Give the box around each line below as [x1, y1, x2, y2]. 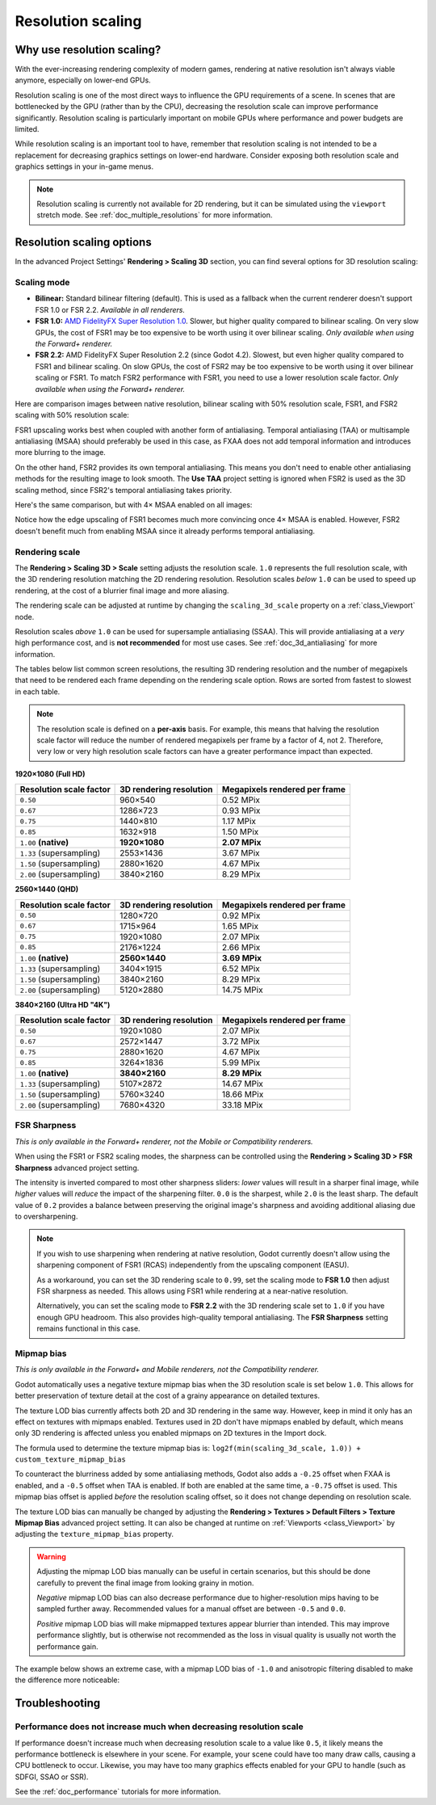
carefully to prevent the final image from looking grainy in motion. [36, 1578, 254, 1588]
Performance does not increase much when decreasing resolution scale [15, 1721, 304, 1732]
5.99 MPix [222, 1057, 261, 1068]
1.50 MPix [222, 827, 259, 838]
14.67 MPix [222, 1079, 264, 1089]
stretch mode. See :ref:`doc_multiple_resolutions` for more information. [36, 210, 273, 220]
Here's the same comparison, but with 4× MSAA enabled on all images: [15, 500, 253, 510]
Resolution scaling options [15, 235, 153, 250]
